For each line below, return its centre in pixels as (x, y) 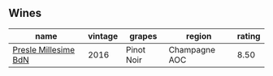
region (199, 36)
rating (249, 36)
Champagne (192, 49)
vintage (103, 36)
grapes (143, 36)
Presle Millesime (44, 49)
